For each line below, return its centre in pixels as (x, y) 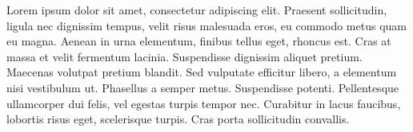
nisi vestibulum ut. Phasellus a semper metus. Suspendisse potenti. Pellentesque (203, 87)
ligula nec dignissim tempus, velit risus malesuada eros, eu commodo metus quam (206, 25)
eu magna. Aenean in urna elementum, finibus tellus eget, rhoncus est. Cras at (199, 41)
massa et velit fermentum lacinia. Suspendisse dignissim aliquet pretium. (184, 56)
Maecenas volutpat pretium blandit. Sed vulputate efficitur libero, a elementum (202, 72)
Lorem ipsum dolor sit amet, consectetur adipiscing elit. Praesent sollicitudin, (197, 10)
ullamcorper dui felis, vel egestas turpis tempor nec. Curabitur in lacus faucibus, (204, 103)
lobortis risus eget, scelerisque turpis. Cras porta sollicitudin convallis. (178, 119)
